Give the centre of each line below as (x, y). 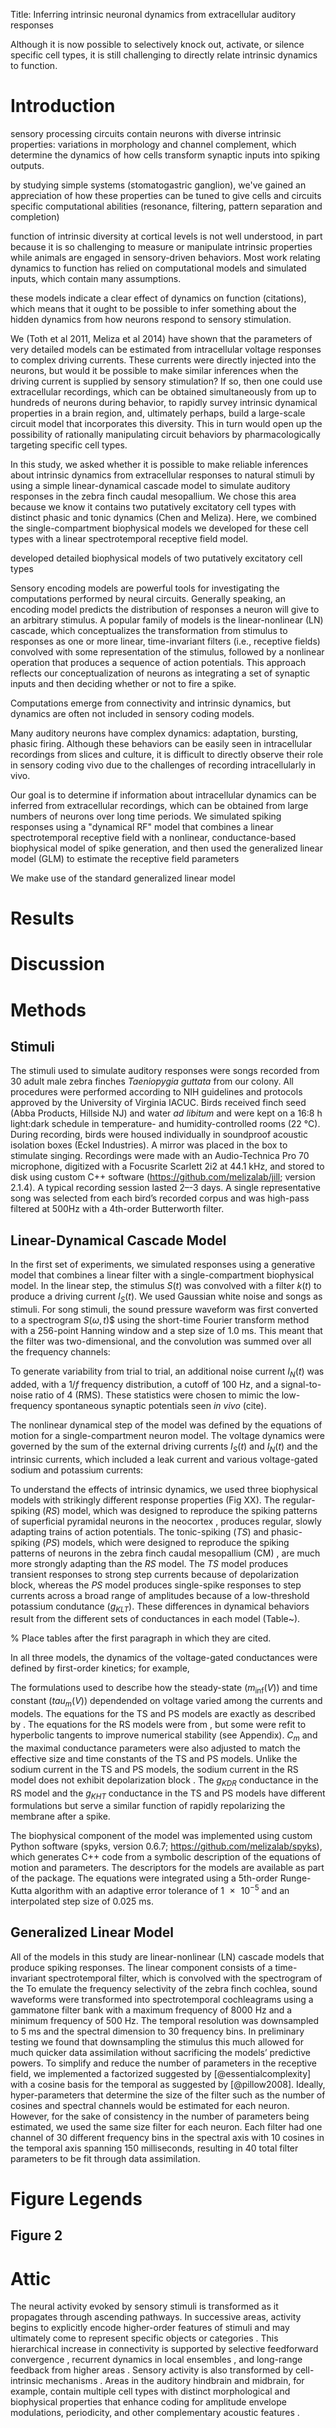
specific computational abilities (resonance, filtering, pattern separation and (166, 206)
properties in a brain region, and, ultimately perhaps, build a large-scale (158, 413)
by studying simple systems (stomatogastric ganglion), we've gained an (158, 185)
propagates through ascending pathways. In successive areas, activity (156, 2317)
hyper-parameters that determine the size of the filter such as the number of (168, 2095)
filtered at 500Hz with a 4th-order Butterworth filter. (117, 1209)
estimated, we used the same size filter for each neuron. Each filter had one (166, 2126)
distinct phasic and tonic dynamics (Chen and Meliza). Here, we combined (163, 517)
